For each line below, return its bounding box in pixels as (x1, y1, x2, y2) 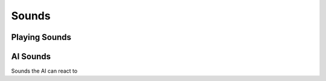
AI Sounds (11, 51, 51, 62)
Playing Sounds (11, 32, 72, 42)
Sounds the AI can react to (11, 67, 78, 75)
